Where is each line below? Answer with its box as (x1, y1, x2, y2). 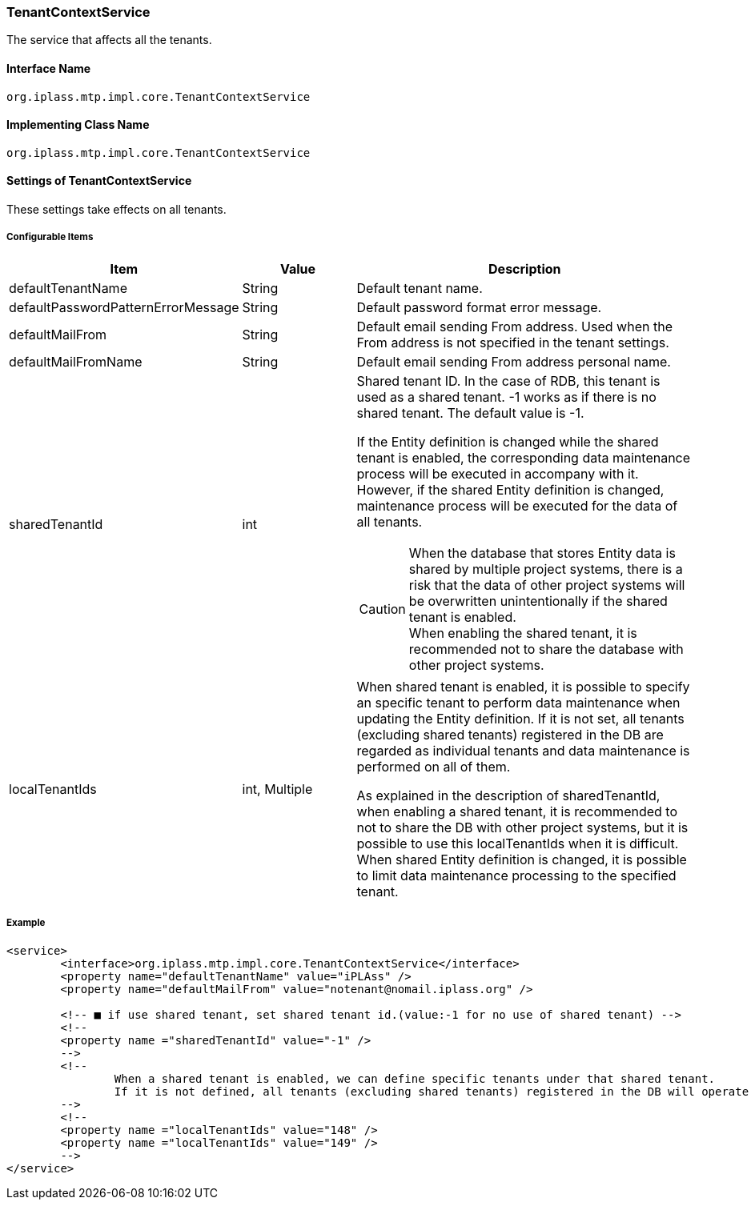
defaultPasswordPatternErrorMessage (9, 298, 239, 315)
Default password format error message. (356, 298, 602, 315)
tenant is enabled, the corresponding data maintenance (356, 449, 691, 466)
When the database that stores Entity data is (408, 544, 676, 561)
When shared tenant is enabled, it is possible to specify (356, 678, 690, 695)
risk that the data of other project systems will (408, 576, 685, 593)
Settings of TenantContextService (6, 174, 192, 188)
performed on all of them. (356, 758, 511, 775)
